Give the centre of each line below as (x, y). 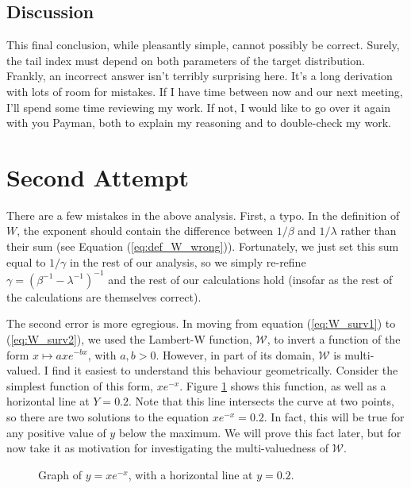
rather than (369, 231)
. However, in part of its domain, (235, 354)
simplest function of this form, (80, 385)
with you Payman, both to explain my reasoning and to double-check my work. (199, 123)
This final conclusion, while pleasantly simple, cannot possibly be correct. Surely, (203, 45)
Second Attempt (98, 177)
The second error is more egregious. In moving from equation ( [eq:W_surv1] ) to (201, 323)
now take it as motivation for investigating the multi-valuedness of (167, 448)
